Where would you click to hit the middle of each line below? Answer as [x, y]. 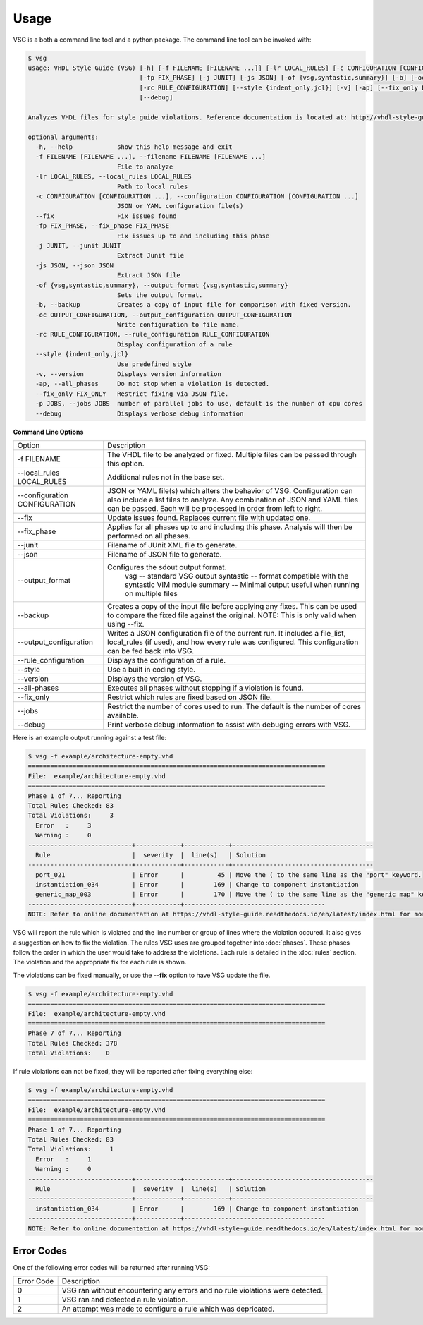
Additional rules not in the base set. [166, 477]
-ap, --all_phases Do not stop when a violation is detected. [153, 384]
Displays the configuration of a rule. [166, 660]
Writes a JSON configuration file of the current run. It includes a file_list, [226, 633]
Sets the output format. [160, 295]
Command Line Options [48, 432]
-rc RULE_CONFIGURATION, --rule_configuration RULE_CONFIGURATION [153, 334]
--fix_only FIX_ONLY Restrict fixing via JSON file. [132, 394]
